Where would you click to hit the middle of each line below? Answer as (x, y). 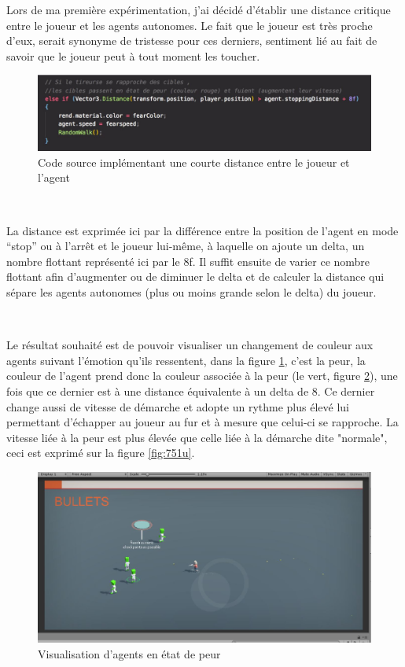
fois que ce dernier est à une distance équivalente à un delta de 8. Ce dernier (191, 391)
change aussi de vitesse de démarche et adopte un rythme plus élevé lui (178, 406)
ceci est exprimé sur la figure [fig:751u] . (101, 453)
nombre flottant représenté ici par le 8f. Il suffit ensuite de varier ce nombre (188, 261)
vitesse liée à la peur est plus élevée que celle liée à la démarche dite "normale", (197, 437)
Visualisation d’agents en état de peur (129, 653)
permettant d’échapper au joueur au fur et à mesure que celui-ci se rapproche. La (202, 422)
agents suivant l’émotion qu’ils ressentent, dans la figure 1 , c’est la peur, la (186, 360)
